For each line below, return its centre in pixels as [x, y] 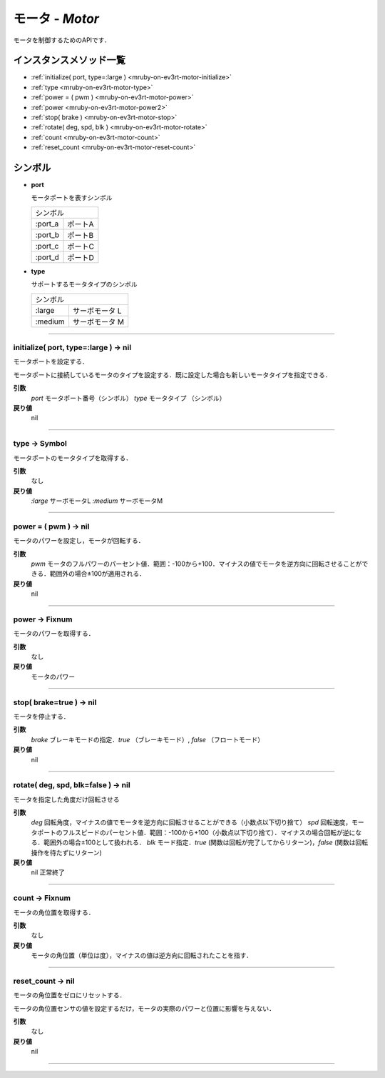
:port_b [47, 234]
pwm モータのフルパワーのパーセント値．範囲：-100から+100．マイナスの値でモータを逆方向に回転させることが [197, 564]
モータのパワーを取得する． [54, 634]
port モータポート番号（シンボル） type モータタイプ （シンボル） [128, 398]
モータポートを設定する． [51, 361]
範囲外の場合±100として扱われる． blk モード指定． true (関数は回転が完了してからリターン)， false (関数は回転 [206, 842]
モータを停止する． [41, 717]
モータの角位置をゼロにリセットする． [70, 995]
